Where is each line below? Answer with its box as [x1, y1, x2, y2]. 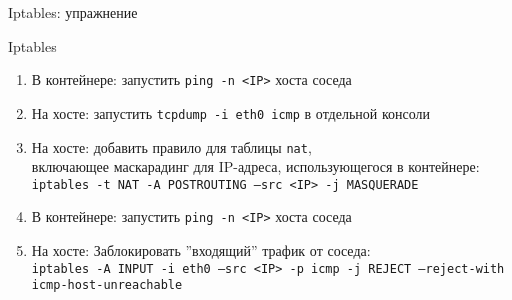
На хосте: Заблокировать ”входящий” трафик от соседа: [31, 240, 371, 261]
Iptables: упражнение [8, 2, 138, 22]
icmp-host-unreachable [31, 278, 183, 293]
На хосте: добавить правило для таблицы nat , [31, 136, 312, 157]
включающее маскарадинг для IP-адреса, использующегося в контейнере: [31, 156, 480, 177]
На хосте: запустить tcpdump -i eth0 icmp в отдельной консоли [31, 102, 431, 123]
